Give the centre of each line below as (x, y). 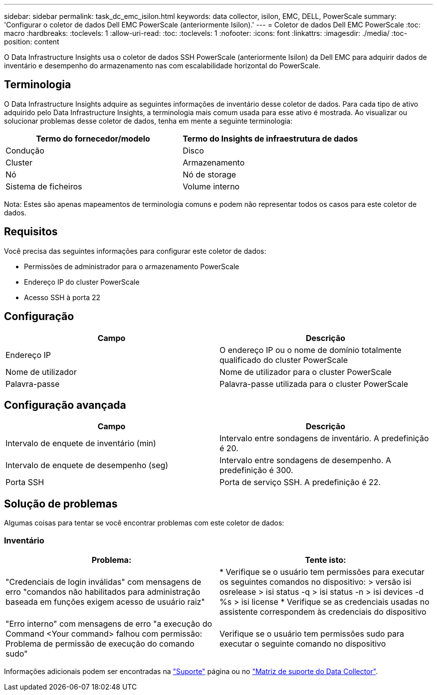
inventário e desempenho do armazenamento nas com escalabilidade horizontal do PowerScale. (162, 66)
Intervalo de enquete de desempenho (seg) (87, 465)
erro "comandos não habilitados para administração (103, 592)
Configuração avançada (65, 405)
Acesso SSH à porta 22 (62, 297)
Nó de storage (210, 174)
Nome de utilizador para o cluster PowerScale (306, 372)
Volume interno (211, 186)
